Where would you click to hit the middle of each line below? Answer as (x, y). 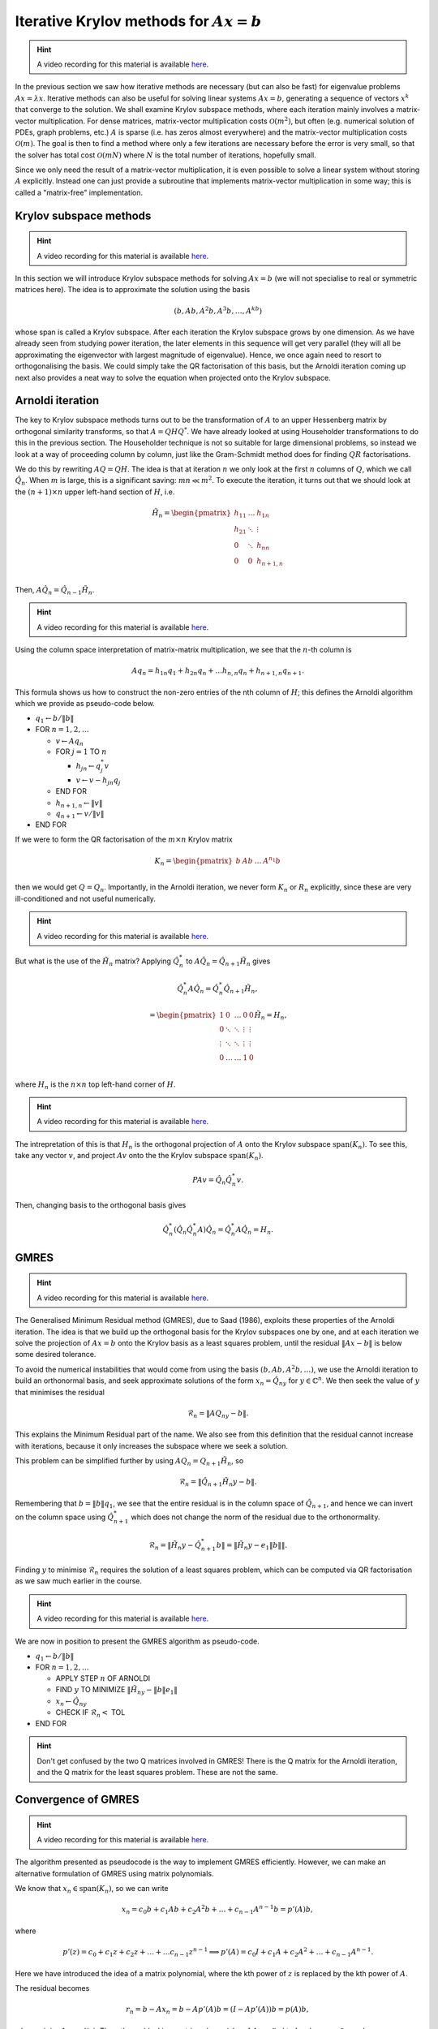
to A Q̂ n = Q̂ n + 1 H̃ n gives (228, 962)
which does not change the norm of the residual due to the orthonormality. (255, 1517)
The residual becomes (52, 1988)
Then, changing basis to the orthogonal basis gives (101, 1204)
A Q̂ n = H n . (255, 1230)
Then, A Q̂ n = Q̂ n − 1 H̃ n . (55, 590)
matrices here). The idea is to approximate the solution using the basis (133, 290)
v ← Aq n (70, 742)
